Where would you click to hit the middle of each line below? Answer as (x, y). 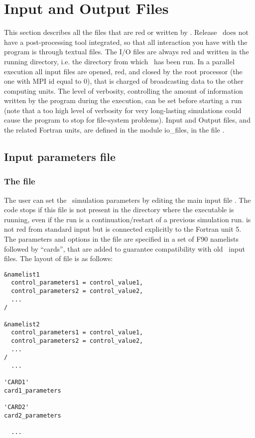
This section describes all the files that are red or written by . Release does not (126, 32)
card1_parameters (33, 391)
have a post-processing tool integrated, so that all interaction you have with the (126, 42)
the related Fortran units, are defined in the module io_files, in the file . (114, 130)
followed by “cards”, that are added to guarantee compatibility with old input (125, 248)
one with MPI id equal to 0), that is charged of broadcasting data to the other (124, 81)
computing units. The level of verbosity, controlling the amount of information (124, 90)
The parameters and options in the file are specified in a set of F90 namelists (121, 239)
